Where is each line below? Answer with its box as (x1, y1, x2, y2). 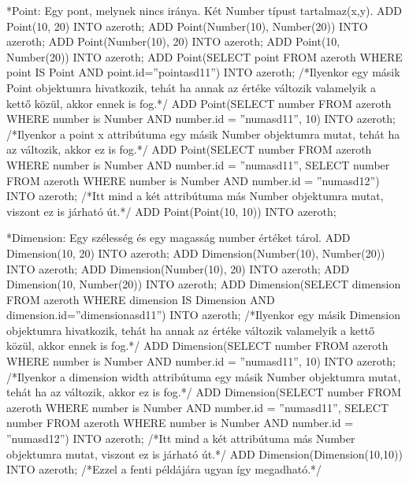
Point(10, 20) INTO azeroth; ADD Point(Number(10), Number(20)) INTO (6, 17, 368, 34)
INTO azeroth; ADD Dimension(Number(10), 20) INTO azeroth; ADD (6, 260, 350, 277)
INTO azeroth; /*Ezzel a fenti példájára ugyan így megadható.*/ (6, 461, 322, 477)
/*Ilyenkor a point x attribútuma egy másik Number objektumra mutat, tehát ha (6, 125, 400, 142)
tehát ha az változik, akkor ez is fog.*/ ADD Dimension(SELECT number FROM (6, 384, 402, 400)
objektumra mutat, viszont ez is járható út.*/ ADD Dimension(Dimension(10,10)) (6, 445, 403, 462)
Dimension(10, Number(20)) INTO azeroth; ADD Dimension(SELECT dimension (6, 276, 401, 292)
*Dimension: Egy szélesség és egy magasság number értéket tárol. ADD (6, 229, 351, 246)
